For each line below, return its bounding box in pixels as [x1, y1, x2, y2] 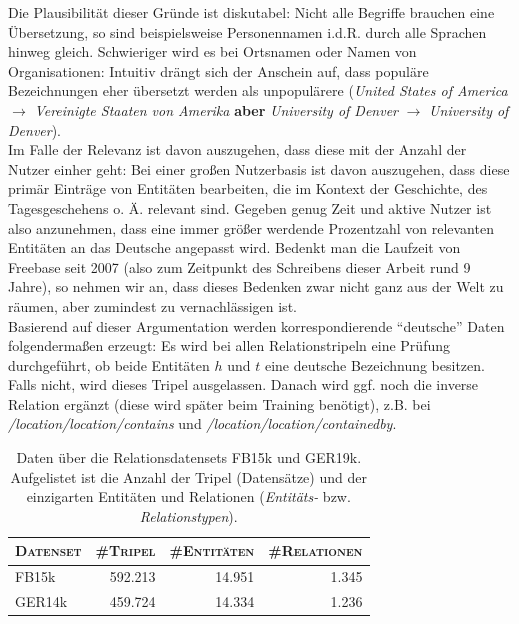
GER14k [15, 591, 68, 612]
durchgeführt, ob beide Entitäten [8, 354, 210, 375]
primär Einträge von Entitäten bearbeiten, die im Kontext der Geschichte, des [8, 178, 488, 199]
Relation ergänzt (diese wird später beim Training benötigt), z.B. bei [8, 393, 431, 414]
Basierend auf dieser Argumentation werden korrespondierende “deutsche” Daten [8, 315, 505, 336]
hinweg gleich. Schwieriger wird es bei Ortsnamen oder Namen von [8, 41, 417, 62]
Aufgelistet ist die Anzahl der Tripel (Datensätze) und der [10, 466, 367, 487]
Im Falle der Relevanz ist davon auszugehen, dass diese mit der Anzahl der [8, 139, 467, 160]
